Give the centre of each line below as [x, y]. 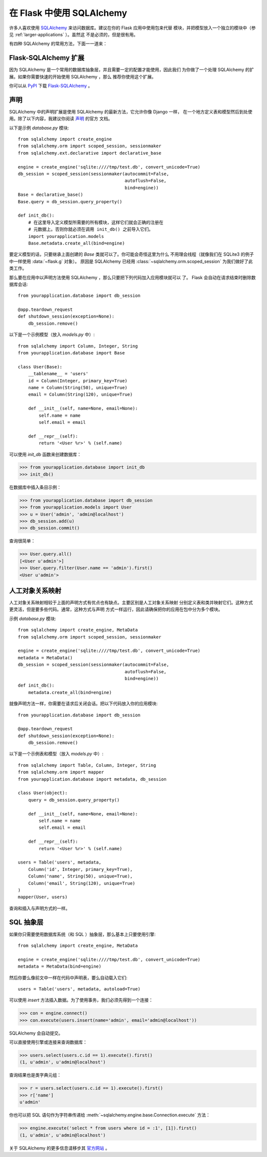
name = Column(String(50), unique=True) [78, 387]
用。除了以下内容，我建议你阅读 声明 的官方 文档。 [61, 118]
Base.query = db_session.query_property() [70, 202]
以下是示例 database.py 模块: [39, 128]
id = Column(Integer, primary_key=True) [78, 381]
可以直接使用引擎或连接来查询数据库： [48, 1042]
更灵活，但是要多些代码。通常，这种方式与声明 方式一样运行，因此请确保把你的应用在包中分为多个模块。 [116, 609]
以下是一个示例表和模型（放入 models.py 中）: [56, 754]
